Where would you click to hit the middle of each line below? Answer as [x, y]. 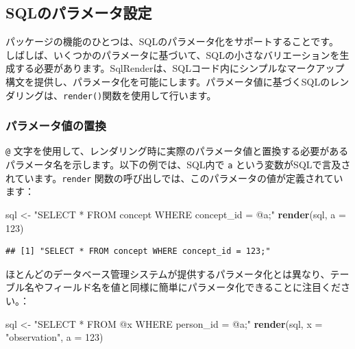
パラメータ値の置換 [56, 126]
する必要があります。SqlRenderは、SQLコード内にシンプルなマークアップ [180, 68]
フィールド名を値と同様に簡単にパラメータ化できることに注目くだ [192, 287]
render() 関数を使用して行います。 [140, 95]
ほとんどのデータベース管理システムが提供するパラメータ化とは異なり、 [168, 273]
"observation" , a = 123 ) [54, 337]
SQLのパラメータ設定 [79, 13]
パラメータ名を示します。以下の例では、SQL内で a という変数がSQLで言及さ [178, 165]
